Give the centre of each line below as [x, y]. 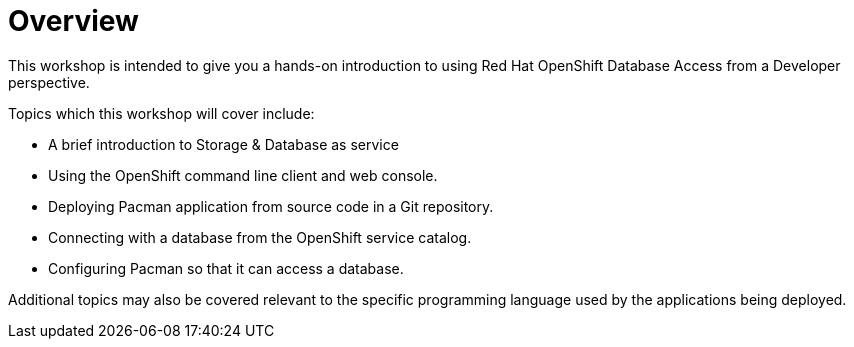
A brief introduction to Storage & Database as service [223, 144]
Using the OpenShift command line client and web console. [243, 175]
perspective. [49, 82]
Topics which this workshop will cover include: [161, 113]
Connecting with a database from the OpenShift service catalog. [260, 237]
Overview [73, 21]
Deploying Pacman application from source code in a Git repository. [271, 206]
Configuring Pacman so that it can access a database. [226, 268]
